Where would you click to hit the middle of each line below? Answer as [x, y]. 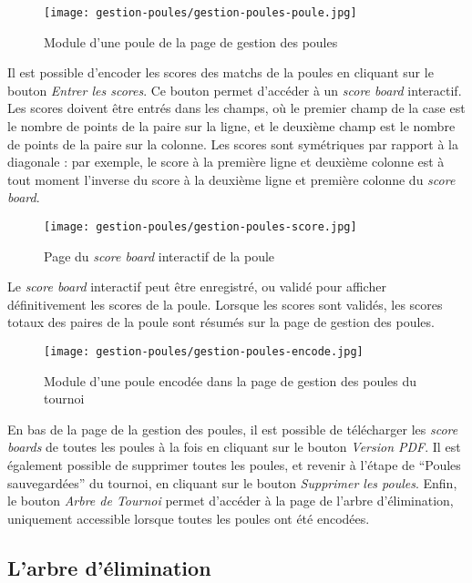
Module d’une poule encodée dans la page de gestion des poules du [231, 380]
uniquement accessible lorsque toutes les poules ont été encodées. [189, 518]
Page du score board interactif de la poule [159, 256]
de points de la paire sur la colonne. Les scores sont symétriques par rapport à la [233, 143]
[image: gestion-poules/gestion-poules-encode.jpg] [204, 352]
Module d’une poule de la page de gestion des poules [191, 41]
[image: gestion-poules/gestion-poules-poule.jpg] [200, 13]
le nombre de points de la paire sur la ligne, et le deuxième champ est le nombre [231, 126]
